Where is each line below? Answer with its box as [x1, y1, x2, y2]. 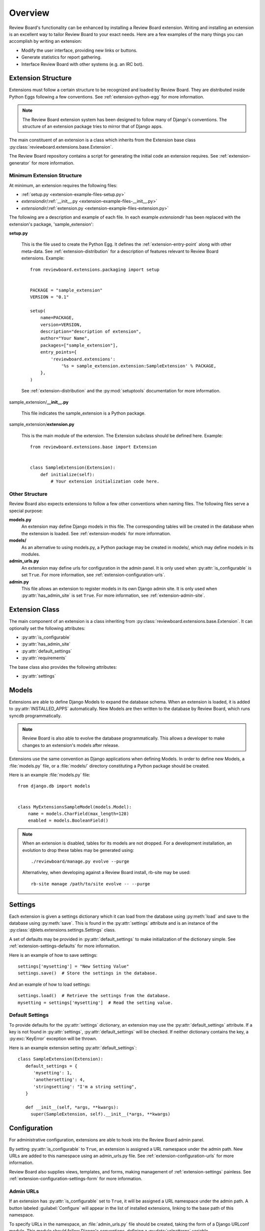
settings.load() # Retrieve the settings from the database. [18, 993, 171, 999]
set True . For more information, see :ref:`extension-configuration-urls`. [21, 572, 165, 578]
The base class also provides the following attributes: [9, 664, 117, 670]
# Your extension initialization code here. [51, 479, 159, 485]
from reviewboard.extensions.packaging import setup [30, 266, 159, 272]
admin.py [9, 579, 29, 584]
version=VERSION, [40, 322, 82, 327]
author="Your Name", [40, 335, 90, 341]
